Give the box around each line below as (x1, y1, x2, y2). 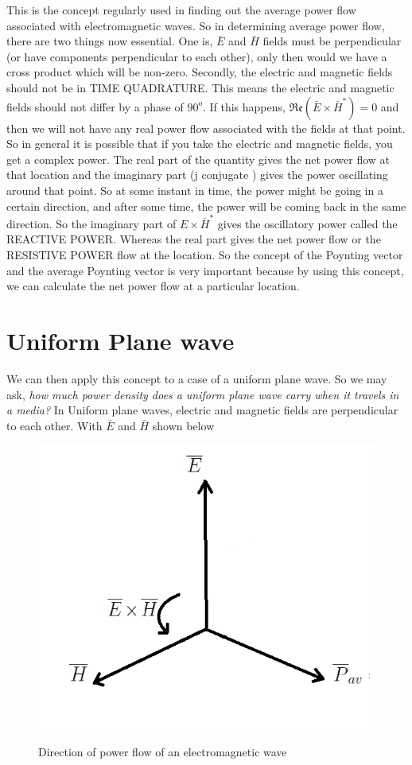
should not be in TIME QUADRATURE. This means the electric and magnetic (6, 79, 395, 95)
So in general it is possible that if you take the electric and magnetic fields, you (6, 135, 393, 152)
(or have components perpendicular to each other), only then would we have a (6, 48, 387, 64)
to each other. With (6, 417, 103, 433)
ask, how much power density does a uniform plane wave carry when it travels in (6, 386, 399, 402)
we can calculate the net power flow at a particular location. (6, 278, 300, 294)
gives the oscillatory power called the (217, 215, 398, 231)
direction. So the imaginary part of (6, 215, 177, 231)
